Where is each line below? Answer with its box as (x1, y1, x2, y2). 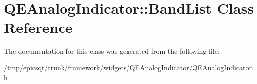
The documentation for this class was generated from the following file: (4, 46, 220, 56)
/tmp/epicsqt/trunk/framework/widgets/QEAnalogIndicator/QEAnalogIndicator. (4, 62, 254, 72)
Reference (4, 17, 73, 37)
